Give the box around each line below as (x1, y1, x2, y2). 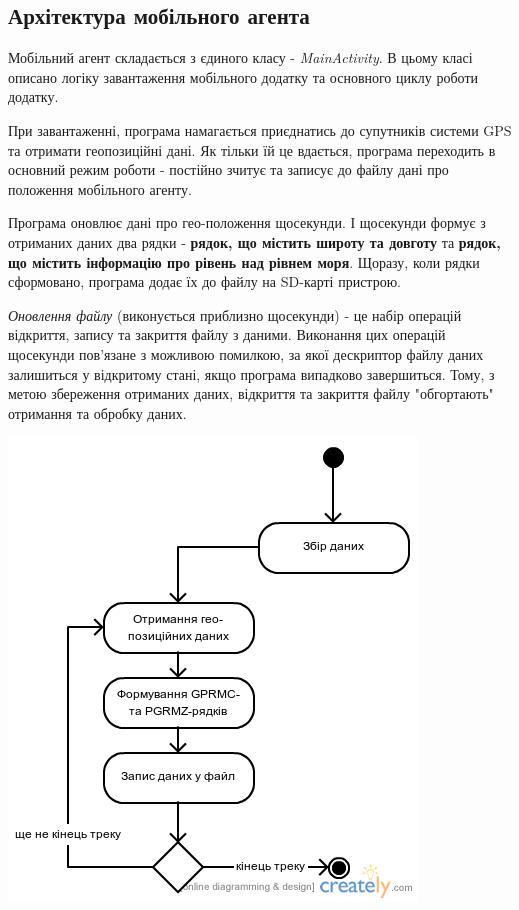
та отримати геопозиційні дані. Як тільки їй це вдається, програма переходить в (8, 139, 496, 160)
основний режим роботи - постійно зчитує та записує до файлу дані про (8, 159, 449, 180)
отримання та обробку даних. (8, 402, 187, 423)
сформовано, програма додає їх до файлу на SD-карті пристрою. (8, 271, 402, 292)
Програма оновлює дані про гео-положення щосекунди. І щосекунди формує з (8, 212, 486, 233)
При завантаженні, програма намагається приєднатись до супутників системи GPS (8, 119, 512, 140)
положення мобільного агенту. (8, 178, 192, 199)
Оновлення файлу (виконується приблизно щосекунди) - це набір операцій (8, 304, 462, 325)
